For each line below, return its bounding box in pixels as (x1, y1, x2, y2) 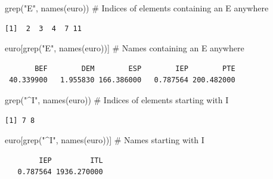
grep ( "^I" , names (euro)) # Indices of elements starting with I (5, 93, 229, 106)
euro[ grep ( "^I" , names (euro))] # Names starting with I (5, 134, 204, 146)
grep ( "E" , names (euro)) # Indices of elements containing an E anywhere (5, 2, 269, 14)
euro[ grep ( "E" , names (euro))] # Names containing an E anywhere (5, 42, 244, 54)
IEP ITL (39, 156, 103, 165)
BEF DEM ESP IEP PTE (35, 64, 235, 73)
